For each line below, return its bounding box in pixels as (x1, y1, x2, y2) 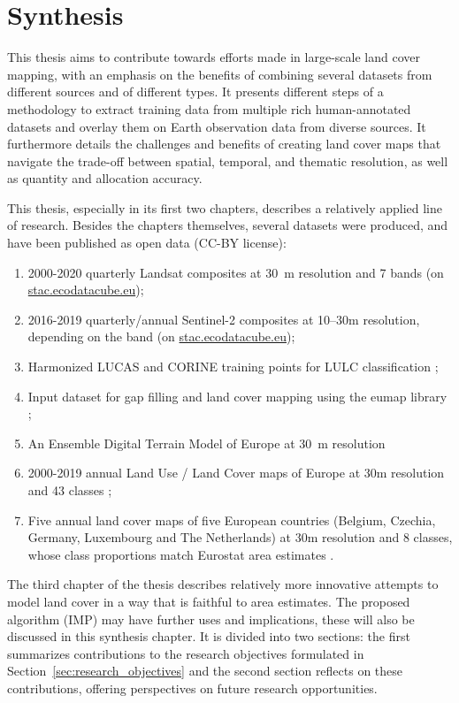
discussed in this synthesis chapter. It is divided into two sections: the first (7, 627, 410, 646)
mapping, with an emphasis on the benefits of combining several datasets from (7, 65, 432, 83)
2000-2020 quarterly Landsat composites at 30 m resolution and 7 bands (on (27, 263, 444, 281)
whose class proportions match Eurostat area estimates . (27, 545, 334, 563)
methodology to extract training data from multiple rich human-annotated (7, 99, 411, 118)
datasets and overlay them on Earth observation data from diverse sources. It (7, 117, 426, 135)
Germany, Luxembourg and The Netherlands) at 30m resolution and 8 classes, (27, 528, 453, 546)
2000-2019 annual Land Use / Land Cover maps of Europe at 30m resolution (27, 463, 445, 482)
